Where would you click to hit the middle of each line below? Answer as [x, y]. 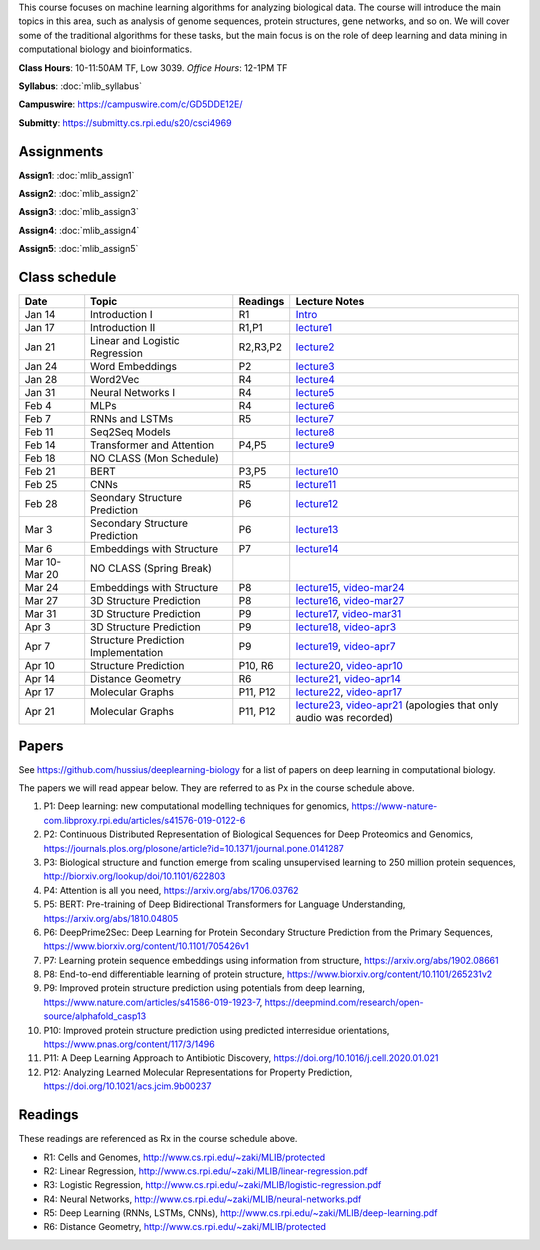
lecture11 [316, 485]
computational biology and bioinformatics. [105, 49]
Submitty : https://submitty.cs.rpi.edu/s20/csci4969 [125, 122]
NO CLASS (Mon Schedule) [155, 458]
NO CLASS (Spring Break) [151, 568]
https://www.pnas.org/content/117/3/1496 [129, 1044]
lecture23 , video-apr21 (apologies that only [397, 705]
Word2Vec [115, 380]
